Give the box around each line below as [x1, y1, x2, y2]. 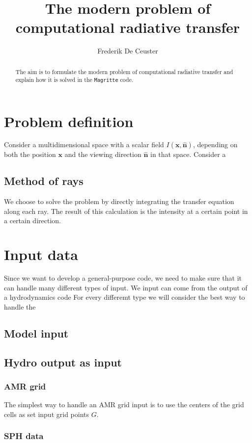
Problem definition [4, 111, 134, 131]
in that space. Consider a [150, 149, 226, 159]
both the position [4, 149, 56, 159]
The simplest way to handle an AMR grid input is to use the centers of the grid [4, 399, 244, 410]
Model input [4, 325, 69, 340]
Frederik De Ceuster [97, 46, 158, 56]
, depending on [193, 139, 238, 150]
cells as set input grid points [4, 409, 89, 419]
